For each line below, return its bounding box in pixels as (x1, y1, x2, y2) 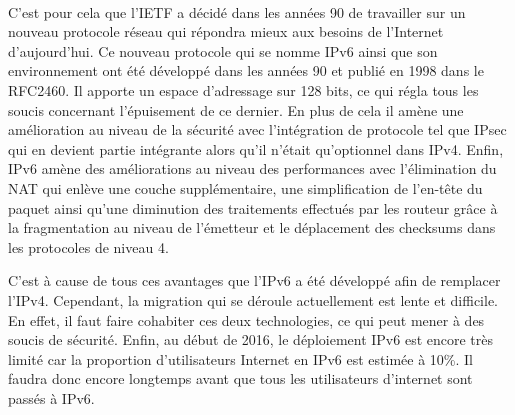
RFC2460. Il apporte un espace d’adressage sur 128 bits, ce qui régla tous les (8, 79, 479, 100)
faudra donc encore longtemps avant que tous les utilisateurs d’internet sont (8, 368, 473, 389)
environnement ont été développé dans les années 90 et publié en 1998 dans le (8, 60, 484, 81)
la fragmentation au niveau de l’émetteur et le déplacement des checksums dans (8, 217, 496, 238)
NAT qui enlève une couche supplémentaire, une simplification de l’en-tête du (8, 177, 483, 198)
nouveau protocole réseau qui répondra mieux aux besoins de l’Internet (8, 21, 444, 42)
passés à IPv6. (8, 387, 95, 408)
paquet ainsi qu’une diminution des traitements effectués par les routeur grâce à (8, 197, 498, 218)
